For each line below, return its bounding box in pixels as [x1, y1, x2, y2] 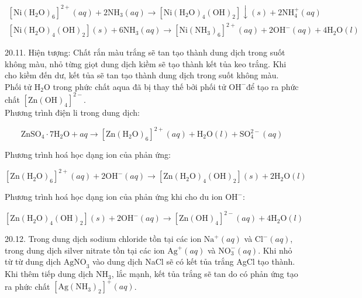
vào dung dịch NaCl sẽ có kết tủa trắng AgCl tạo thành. [92, 255, 295, 268]
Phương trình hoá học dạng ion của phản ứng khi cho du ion [5, 190, 223, 203]
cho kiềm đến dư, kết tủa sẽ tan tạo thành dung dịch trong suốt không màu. [5, 69, 279, 81]
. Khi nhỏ [258, 244, 292, 256]
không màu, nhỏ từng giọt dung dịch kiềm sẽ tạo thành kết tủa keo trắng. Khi [5, 57, 287, 70]
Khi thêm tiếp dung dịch [5, 268, 94, 280]
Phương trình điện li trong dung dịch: [5, 106, 140, 118]
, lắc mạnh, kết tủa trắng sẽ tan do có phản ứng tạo [111, 268, 298, 280]
